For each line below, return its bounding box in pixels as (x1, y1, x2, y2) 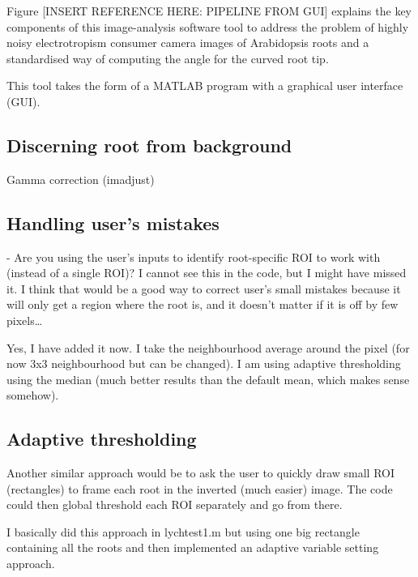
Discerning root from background (6, 132, 292, 157)
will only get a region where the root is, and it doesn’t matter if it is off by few (6, 296, 399, 313)
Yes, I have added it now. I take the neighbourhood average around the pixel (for (6, 339, 410, 356)
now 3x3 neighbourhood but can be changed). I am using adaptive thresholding (6, 355, 401, 372)
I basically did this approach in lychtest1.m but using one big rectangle (6, 523, 360, 540)
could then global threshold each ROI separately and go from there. (6, 496, 343, 513)
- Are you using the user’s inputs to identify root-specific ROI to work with (6, 248, 381, 265)
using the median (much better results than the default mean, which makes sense (6, 370, 410, 387)
